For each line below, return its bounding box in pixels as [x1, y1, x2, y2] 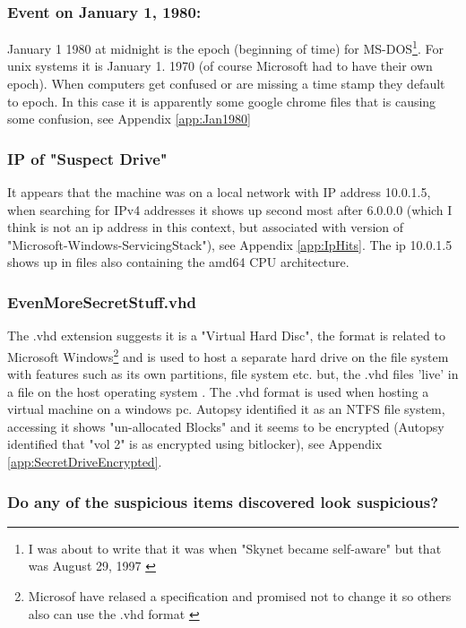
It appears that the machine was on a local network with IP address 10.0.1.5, [7, 183, 431, 202]
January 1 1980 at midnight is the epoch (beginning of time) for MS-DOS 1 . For [7, 37, 444, 57]
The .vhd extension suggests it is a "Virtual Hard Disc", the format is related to [7, 326, 445, 345]
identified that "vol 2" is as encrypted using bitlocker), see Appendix [7, 434, 383, 453]
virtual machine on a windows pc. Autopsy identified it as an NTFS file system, [7, 400, 445, 418]
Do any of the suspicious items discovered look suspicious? [7, 490, 439, 512]
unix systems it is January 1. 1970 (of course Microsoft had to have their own [7, 56, 433, 75]
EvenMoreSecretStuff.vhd [7, 290, 196, 313]
